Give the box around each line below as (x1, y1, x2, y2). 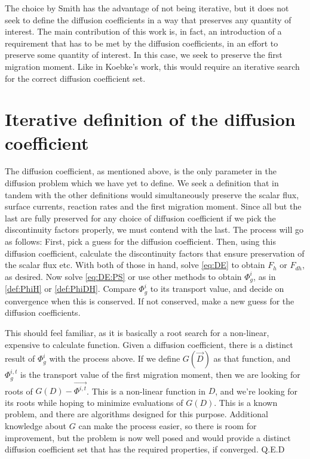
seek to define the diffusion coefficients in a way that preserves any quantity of (5, 13, 291, 26)
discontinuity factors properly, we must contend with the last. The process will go (5, 223, 303, 236)
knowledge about (5, 420, 67, 432)
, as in (253, 270, 276, 282)
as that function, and (213, 352, 291, 365)
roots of (5, 384, 33, 397)
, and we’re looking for (215, 384, 298, 397)
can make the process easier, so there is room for (78, 420, 257, 432)
